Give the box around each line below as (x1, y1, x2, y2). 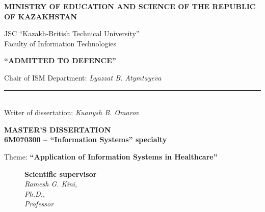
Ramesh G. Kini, (24, 178, 77, 189)
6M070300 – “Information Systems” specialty (4, 134, 167, 145)
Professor (24, 198, 54, 209)
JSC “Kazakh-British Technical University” (4, 28, 140, 39)
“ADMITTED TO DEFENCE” (4, 55, 116, 66)
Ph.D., (24, 188, 45, 199)
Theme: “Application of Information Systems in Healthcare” (4, 151, 218, 162)
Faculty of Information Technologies (4, 38, 117, 48)
